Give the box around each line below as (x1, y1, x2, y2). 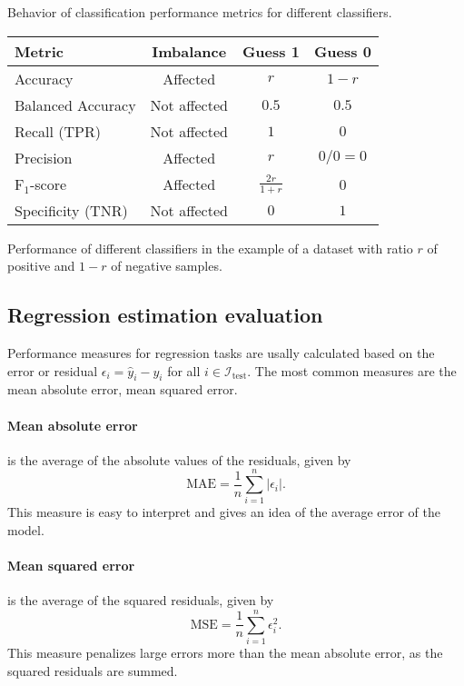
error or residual (7, 361, 98, 380)
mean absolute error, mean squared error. (7, 380, 238, 399)
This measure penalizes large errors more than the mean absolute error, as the (7, 643, 443, 662)
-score (29, 173, 67, 194)
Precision (15, 146, 73, 168)
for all (167, 361, 201, 380)
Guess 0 (313, 40, 371, 62)
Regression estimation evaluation (7, 301, 323, 329)
